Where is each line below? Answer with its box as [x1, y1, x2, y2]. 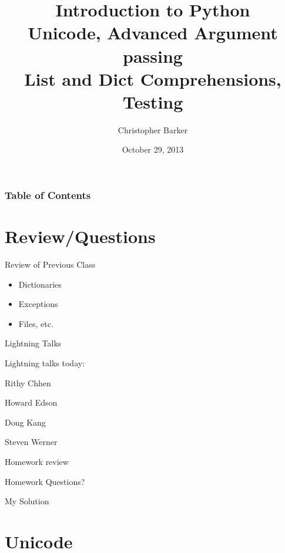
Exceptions [18, 298, 58, 310]
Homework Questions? [5, 475, 85, 487]
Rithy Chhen [5, 376, 51, 389]
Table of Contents [5, 188, 91, 203]
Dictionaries [18, 278, 62, 290]
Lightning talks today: [5, 357, 85, 369]
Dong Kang [5, 416, 46, 428]
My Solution [5, 495, 49, 507]
